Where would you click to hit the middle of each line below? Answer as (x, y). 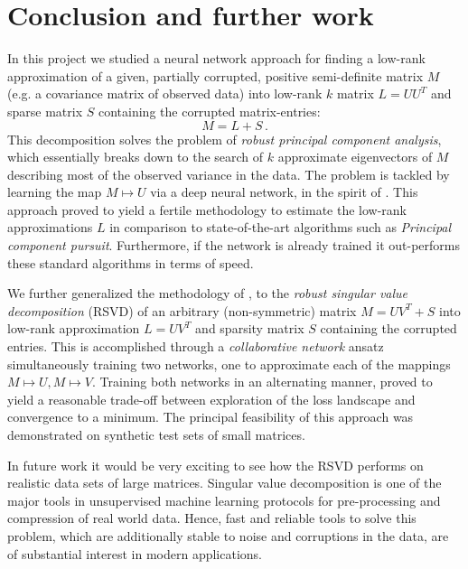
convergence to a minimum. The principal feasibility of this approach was (211, 417)
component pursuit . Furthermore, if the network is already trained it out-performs (234, 245)
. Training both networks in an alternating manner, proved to (262, 382)
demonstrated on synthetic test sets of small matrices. (156, 434)
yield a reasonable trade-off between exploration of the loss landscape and (211, 399)
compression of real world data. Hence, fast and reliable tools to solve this (212, 518)
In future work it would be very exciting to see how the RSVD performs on (215, 465)
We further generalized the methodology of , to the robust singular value (208, 293)
